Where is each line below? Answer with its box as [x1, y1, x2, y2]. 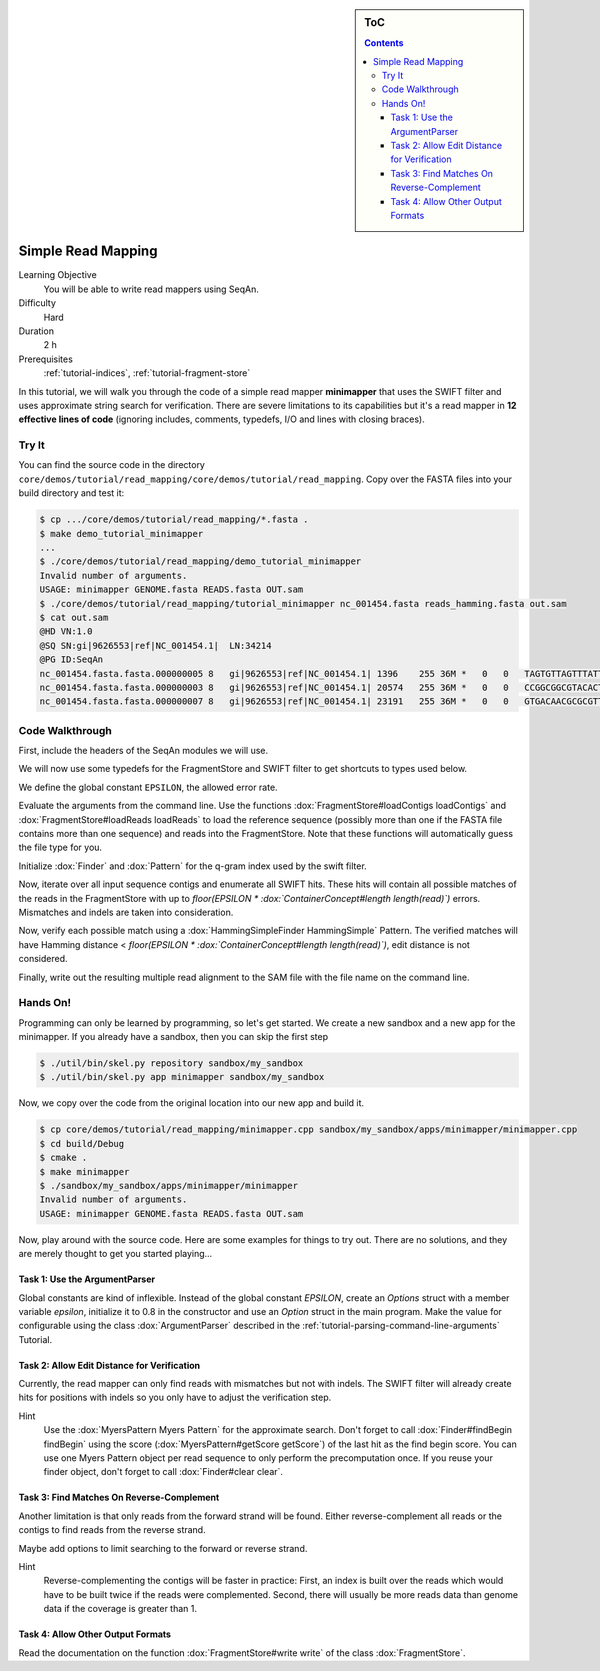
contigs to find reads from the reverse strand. [18, 1524, 206, 1536]
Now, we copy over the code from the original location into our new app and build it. [18, 1097, 365, 1109]
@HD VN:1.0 [39, 626, 93, 637]
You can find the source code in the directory [18, 459, 205, 471]
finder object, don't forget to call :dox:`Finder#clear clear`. [43, 1466, 284, 1478]
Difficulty [18, 297, 57, 309]
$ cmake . [39, 1152, 88, 1164]
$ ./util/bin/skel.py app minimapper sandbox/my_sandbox [39, 1071, 325, 1083]
